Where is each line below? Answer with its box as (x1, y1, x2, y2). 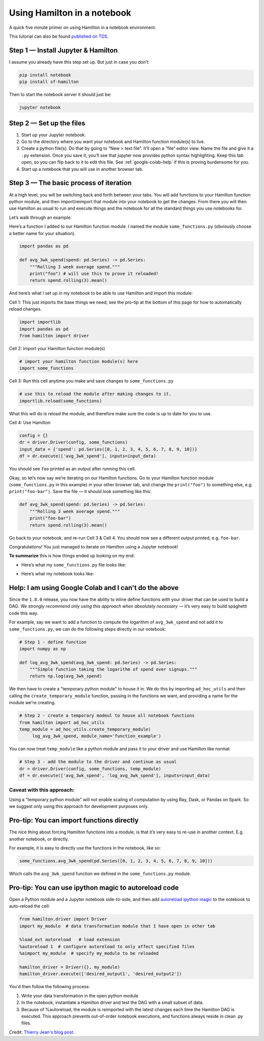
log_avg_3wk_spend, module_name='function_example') (32, 733, 161, 739)
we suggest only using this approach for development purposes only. (9, 804, 149, 809)
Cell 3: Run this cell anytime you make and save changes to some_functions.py (9, 378, 174, 384)
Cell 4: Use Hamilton (9, 420, 51, 426)
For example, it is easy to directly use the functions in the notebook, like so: (9, 845, 161, 851)
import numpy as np (19, 646, 66, 651)
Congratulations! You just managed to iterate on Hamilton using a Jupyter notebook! (9, 544, 178, 549)
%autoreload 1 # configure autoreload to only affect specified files (19, 944, 195, 949)
